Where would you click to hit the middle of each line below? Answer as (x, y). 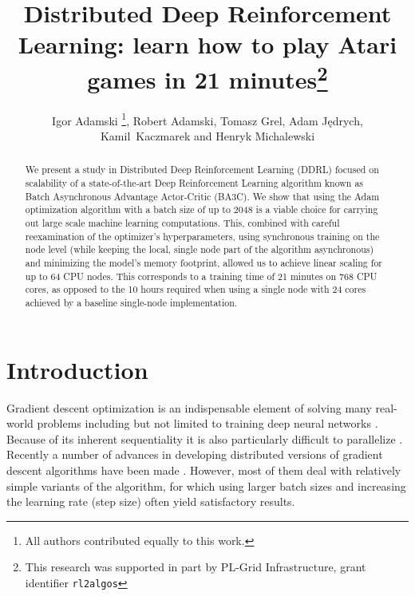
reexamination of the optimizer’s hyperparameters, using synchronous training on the (202, 236)
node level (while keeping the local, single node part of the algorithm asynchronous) (200, 249)
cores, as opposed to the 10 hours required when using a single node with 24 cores (196, 289)
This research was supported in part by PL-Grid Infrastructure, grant (196, 567)
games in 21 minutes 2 (207, 77)
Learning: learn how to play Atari (207, 44)
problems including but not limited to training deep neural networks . (207, 423)
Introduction (77, 369)
